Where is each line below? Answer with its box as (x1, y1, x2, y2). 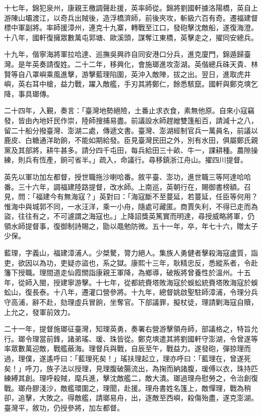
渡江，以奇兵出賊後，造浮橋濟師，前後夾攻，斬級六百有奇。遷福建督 (32, 12, 258, 23)
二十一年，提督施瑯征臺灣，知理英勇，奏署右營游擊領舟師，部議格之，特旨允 (4, 323, 258, 334)
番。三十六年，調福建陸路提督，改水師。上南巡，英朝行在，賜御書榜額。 (4, 181, 244, 192)
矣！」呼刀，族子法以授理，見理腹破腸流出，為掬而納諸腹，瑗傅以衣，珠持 (4, 363, 251, 373)
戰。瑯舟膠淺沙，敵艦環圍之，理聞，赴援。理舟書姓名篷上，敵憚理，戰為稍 (4, 382, 251, 393)
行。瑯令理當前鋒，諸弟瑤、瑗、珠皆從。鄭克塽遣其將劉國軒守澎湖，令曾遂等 (4, 333, 258, 344)
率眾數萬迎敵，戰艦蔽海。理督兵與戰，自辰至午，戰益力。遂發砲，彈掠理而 (4, 343, 251, 354)
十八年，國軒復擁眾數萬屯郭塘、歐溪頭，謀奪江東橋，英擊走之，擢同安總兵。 (4, 32, 258, 42)
